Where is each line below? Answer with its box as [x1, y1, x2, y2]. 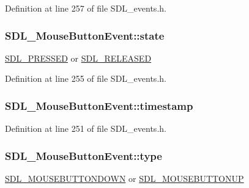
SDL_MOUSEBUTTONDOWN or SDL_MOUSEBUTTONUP [5, 172, 244, 185]
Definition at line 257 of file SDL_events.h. [5, 2, 166, 14]
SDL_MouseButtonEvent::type [5, 148, 162, 163]
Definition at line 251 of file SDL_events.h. [5, 122, 166, 135]
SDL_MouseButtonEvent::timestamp [5, 98, 193, 113]
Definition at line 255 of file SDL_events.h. [5, 72, 166, 85]
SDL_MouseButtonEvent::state [5, 27, 165, 43]
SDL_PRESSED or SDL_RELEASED [5, 51, 152, 64]
